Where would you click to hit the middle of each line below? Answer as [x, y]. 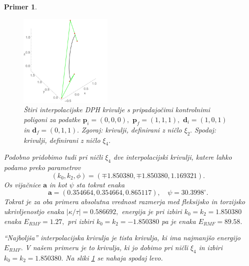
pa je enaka [179, 221]
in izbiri [211, 247]
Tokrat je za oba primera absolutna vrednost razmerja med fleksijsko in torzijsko [125, 201]
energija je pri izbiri [152, 211]
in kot [58, 184]
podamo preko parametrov [42, 167]
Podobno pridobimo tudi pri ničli [53, 157]
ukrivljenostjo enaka [34, 211]
